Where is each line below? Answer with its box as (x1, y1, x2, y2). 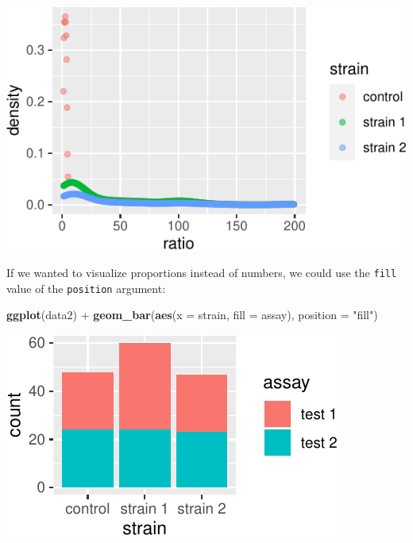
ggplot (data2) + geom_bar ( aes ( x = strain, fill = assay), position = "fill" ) (6, 306, 378, 323)
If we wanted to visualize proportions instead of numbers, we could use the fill (6, 264, 397, 281)
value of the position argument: (6, 279, 166, 296)
